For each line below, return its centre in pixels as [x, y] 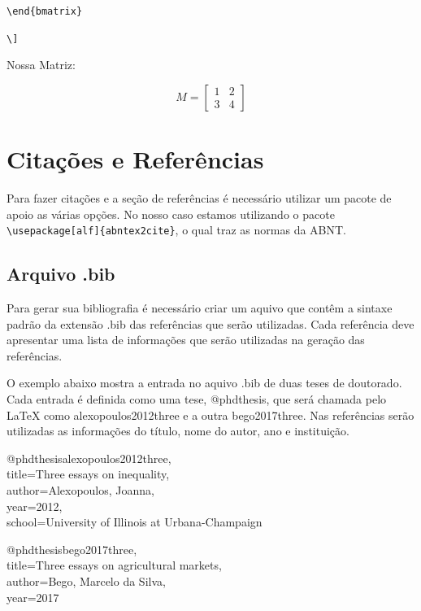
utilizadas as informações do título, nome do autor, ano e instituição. [178, 431]
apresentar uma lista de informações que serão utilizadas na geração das [186, 340]
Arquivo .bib [61, 274]
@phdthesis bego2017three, [72, 549]
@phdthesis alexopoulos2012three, [89, 458]
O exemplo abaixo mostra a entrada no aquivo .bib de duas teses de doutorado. [204, 383]
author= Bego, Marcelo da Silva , [86, 580]
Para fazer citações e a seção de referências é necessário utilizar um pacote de [199, 198]
